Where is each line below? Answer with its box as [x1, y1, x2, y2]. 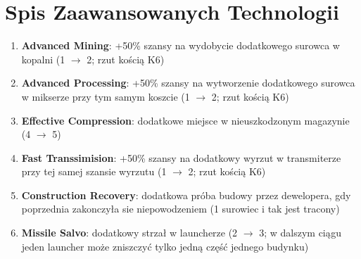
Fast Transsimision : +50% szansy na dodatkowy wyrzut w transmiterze [21, 150, 341, 165]
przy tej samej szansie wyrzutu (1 [21, 164, 167, 179]
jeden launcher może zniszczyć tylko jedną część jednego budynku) [21, 239, 309, 253]
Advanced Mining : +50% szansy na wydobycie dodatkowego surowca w [21, 38, 340, 53]
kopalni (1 [21, 51, 65, 66]
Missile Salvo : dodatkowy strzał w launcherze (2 [21, 225, 238, 240]
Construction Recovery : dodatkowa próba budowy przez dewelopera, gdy [21, 187, 351, 202]
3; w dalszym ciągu [259, 225, 341, 240]
